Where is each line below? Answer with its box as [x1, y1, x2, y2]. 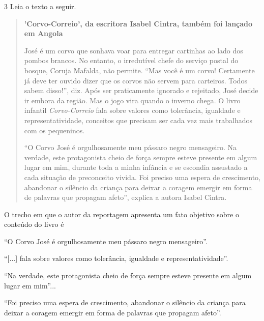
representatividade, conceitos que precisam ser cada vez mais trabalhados [24, 114, 253, 125]
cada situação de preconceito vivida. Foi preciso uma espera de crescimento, [24, 171, 260, 182]
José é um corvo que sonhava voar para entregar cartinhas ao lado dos [24, 45, 243, 55]
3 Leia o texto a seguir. [4, 1, 76, 11]
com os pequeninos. [24, 125, 85, 135]
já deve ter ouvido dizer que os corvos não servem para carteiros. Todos [24, 75, 247, 85]
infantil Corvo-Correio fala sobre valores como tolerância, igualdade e [24, 105, 241, 115]
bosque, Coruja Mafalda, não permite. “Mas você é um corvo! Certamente [24, 65, 255, 75]
